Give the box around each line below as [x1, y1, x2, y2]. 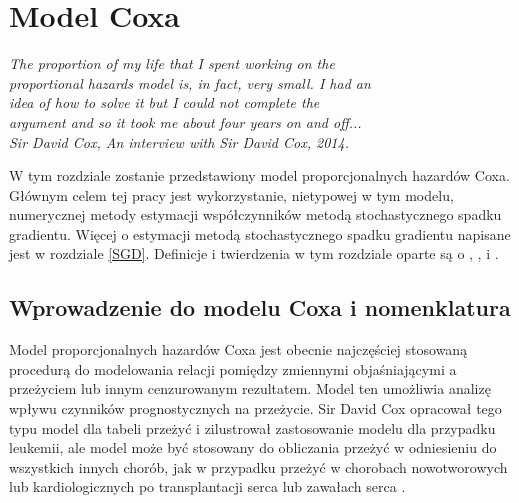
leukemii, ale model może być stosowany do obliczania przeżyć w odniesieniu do [9, 437, 497, 458]
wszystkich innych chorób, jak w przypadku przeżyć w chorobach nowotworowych [9, 456, 508, 477]
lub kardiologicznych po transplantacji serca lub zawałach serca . [9, 476, 406, 497]
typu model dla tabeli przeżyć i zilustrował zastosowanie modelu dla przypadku [9, 417, 496, 438]
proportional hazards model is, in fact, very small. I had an [9, 72, 371, 93]
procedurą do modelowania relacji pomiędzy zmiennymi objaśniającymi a [9, 358, 457, 379]
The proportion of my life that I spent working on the [9, 53, 335, 74]
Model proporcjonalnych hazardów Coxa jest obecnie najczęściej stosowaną [9, 339, 468, 360]
